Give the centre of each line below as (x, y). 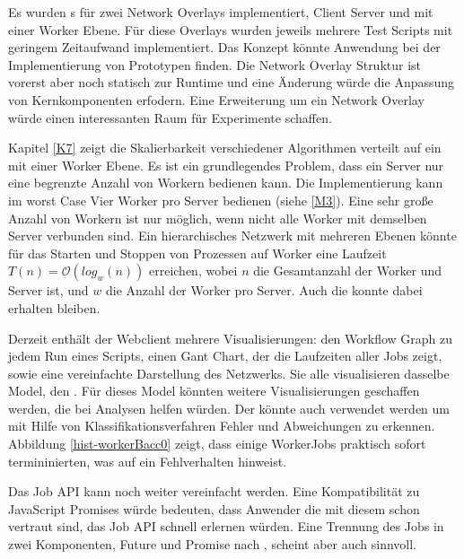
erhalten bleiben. (54, 307)
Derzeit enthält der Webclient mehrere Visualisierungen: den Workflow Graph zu (231, 338)
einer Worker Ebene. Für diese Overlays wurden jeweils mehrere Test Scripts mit (231, 29)
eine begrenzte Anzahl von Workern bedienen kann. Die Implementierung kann (226, 183)
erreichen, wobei (193, 271)
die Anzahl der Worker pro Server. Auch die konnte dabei (264, 290)
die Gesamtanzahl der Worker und (348, 271)
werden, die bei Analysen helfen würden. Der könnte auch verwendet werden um (229, 408)
